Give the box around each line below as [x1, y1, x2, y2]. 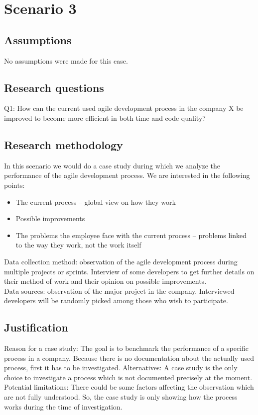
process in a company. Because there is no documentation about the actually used [4, 352, 254, 363]
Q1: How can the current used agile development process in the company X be [4, 103, 244, 113]
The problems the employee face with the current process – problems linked [15, 230, 247, 240]
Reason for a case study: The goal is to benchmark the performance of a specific [4, 343, 249, 353]
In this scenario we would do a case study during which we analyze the [4, 160, 220, 170]
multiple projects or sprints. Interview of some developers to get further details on [4, 266, 255, 276]
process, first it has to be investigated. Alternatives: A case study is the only [4, 362, 238, 373]
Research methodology [4, 137, 123, 152]
